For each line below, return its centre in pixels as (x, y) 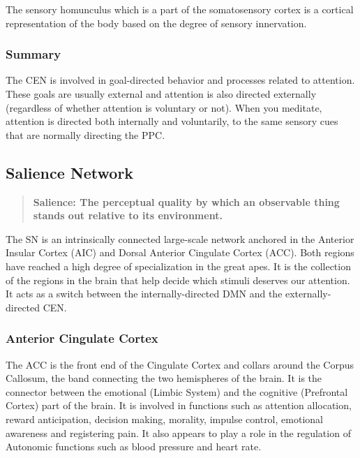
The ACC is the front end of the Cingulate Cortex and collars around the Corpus (180, 364)
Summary (33, 54)
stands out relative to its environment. (128, 215)
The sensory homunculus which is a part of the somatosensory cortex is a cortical (180, 9)
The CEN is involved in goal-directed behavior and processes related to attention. (180, 80)
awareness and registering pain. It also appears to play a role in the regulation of (178, 433)
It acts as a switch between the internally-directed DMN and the (144, 294)
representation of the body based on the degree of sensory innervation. (156, 23)
